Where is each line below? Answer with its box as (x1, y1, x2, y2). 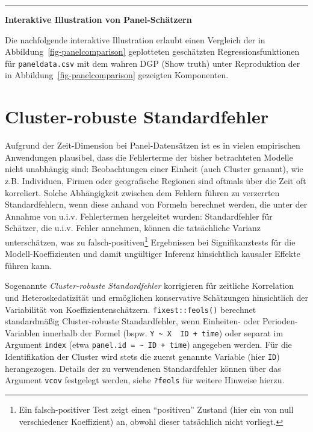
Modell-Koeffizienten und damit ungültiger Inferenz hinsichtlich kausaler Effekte (5, 247, 300, 260)
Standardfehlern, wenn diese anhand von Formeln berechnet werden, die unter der (5, 198, 308, 211)
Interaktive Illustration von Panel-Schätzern (5, 13, 192, 25)
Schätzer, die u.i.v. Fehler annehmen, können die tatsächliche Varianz (5, 221, 261, 234)
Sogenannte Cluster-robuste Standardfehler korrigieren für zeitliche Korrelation (5, 279, 294, 292)
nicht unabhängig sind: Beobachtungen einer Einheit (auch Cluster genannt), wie (5, 162, 303, 175)
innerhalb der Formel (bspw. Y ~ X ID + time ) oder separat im (43, 326, 284, 339)
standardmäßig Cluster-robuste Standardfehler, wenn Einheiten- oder (5, 315, 260, 327)
